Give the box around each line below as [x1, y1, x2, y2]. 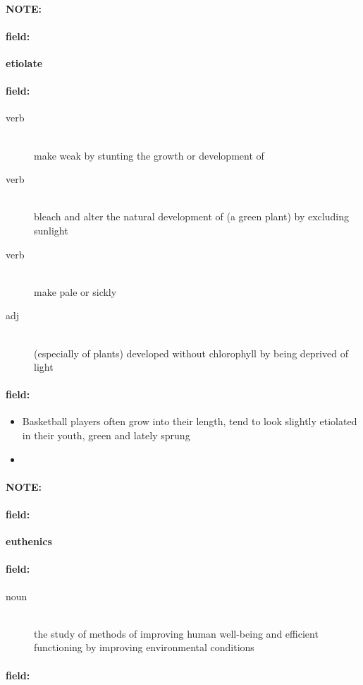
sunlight [34, 222, 68, 237]
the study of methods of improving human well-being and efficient [34, 626, 319, 641]
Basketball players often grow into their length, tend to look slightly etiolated [22, 414, 357, 429]
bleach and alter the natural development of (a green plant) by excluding [34, 209, 349, 224]
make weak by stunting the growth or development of [34, 148, 264, 162]
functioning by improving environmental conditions [34, 640, 254, 655]
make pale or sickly [34, 284, 117, 299]
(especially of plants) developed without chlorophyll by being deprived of [34, 345, 348, 360]
